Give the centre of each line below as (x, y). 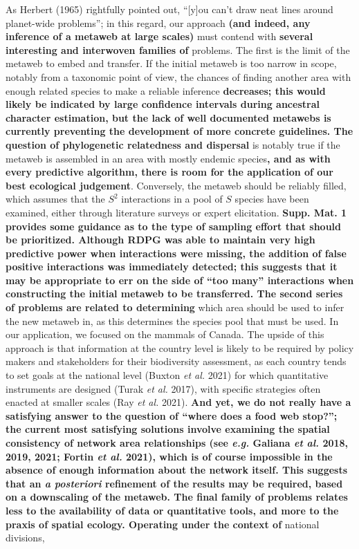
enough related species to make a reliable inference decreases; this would (166, 90)
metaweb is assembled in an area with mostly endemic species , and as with (168, 158)
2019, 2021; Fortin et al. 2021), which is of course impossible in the (169, 456)
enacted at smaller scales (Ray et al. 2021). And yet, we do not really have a (178, 402)
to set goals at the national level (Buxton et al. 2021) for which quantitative (167, 375)
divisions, (25, 538)
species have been (272, 199)
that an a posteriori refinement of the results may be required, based (174, 483)
